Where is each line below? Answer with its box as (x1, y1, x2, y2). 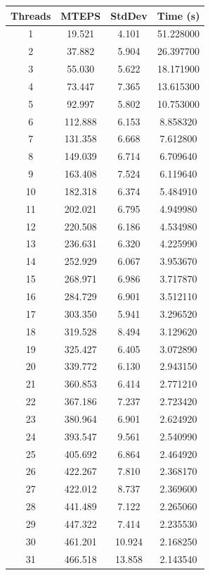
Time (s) (157, 8, 200, 23)
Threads (11, 8, 51, 23)
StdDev (110, 8, 147, 23)
